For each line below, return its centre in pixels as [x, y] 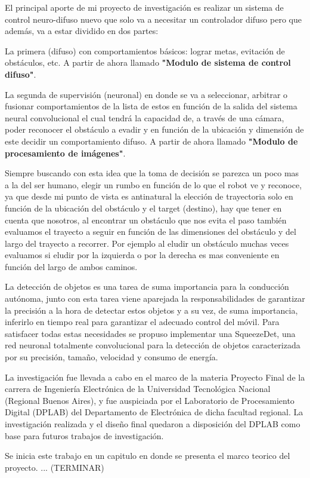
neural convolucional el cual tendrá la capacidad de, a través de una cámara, [145, 117]
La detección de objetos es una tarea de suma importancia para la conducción [147, 287]
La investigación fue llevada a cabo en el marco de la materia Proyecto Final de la [155, 377]
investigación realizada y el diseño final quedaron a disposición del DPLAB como [153, 424]
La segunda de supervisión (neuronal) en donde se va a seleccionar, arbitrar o [146, 94]
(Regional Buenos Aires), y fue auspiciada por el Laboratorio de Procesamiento [150, 400]
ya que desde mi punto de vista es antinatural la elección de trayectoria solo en [149, 196]
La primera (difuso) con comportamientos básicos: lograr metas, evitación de [145, 50]
